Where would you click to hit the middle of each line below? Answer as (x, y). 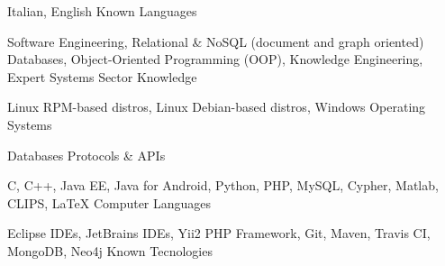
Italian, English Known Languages (102, 11)
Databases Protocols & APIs (86, 155)
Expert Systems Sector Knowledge (102, 76)
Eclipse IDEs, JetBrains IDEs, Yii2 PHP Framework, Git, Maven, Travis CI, (219, 233)
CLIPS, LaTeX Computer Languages (109, 202)
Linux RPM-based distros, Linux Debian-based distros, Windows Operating (217, 107)
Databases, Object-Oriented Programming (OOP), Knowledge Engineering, (215, 59)
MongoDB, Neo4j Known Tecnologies (110, 250)
